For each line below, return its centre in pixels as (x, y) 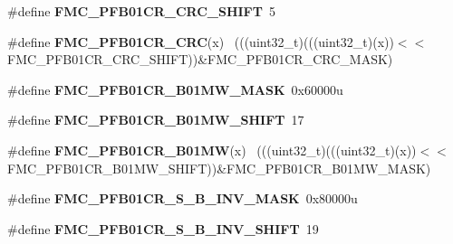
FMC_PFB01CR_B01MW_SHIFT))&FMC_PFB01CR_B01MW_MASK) (219, 168)
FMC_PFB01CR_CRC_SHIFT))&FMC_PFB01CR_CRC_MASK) (200, 59)
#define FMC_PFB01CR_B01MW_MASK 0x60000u (175, 89)
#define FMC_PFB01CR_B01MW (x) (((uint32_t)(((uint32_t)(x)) (212, 150)
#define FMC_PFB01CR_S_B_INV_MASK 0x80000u (183, 198)
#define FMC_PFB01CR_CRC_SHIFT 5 (141, 11)
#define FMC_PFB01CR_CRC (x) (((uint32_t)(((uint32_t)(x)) (201, 41)
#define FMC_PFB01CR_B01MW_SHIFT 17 (156, 120)
